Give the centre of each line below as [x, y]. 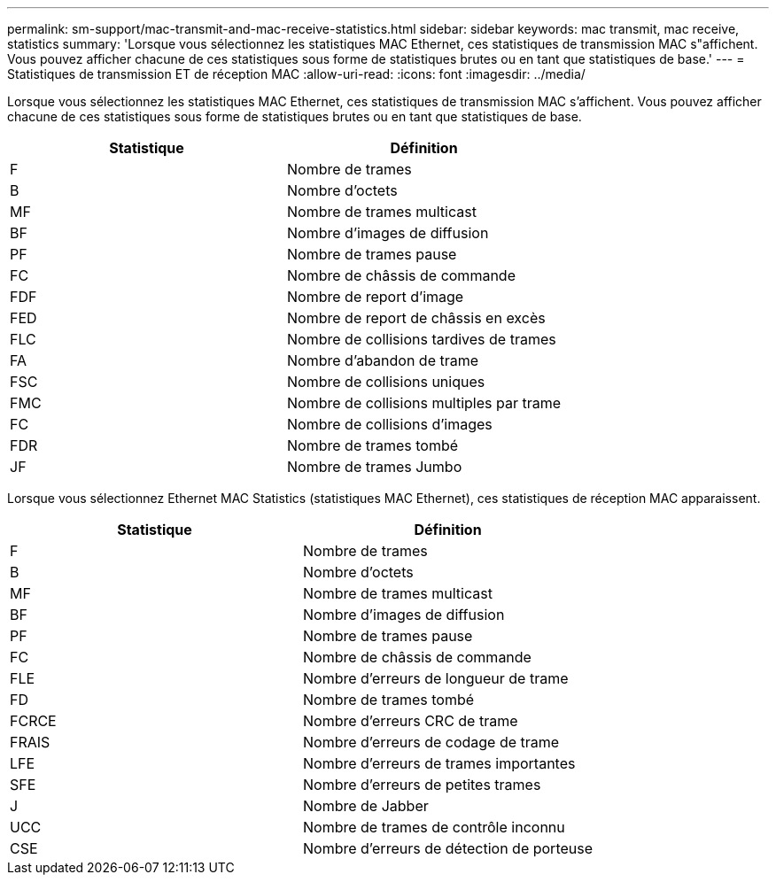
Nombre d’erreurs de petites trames [422, 785]
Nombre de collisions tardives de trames [422, 339]
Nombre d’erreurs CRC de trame [411, 721]
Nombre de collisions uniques [386, 382]
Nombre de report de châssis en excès [416, 318]
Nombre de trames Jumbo [375, 467]
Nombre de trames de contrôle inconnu [434, 827]
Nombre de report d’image [376, 297]
